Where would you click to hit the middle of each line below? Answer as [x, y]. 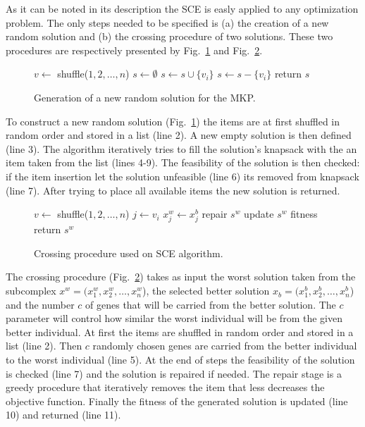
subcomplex [31, 291]
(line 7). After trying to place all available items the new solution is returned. [173, 190]
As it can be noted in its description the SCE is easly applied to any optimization [182, 8]
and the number [40, 304]
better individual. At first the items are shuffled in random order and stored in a [180, 332]
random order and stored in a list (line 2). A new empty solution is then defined [179, 135]
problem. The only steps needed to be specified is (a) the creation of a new [167, 22]
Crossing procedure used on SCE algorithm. [129, 253]
